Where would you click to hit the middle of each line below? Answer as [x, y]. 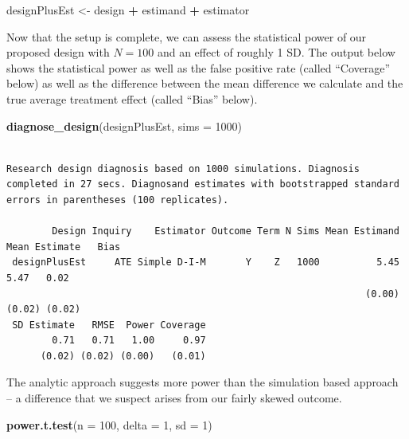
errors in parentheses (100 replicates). [118, 200]
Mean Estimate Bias [64, 247]
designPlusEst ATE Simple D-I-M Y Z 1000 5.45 [206, 263]
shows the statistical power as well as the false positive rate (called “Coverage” [199, 67]
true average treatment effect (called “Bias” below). [132, 98]
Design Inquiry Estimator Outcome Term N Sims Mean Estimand [226, 231]
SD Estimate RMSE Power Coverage [109, 325]
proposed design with [58, 52]
